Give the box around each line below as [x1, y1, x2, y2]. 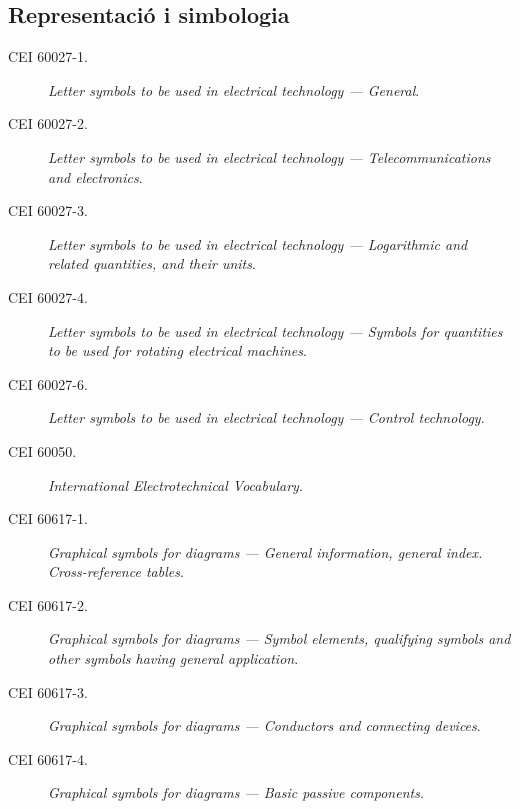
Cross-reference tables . [48, 561, 184, 582]
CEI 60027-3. [8, 200, 88, 221]
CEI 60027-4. [8, 286, 88, 307]
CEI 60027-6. [8, 373, 88, 394]
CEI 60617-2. [8, 594, 88, 615]
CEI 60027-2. [8, 113, 88, 134]
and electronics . [48, 166, 143, 187]
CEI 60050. [8, 440, 77, 461]
